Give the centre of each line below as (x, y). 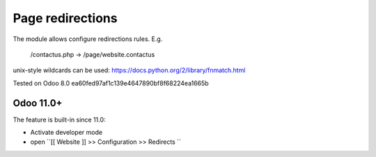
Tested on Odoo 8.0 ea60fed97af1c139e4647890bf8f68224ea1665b (111, 83)
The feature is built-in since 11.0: (59, 119)
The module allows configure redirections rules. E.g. (88, 39)
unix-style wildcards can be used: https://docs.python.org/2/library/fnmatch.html (129, 70)
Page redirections (65, 18)
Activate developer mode (66, 133)
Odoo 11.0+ (38, 103)
